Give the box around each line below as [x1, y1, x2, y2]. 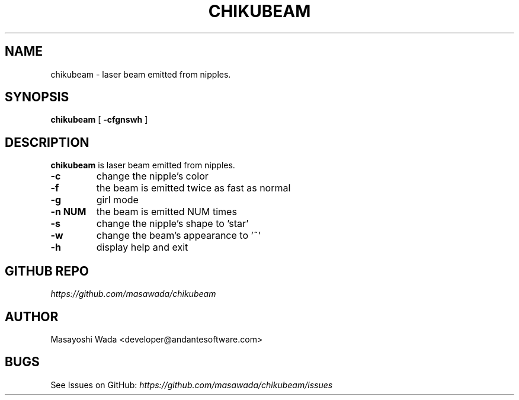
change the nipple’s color [96, 170, 209, 183]
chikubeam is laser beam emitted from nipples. [50, 160, 235, 171]
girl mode [96, 194, 139, 206]
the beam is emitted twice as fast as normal [96, 182, 291, 194]
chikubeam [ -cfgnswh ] [50, 114, 148, 125]
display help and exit [96, 241, 188, 254]
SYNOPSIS [5, 89, 69, 105]
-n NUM [50, 206, 86, 218]
